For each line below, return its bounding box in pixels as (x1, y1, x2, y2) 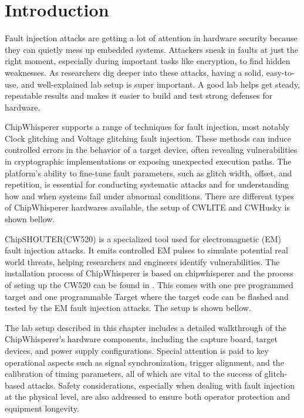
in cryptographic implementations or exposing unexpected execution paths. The (5, 155, 292, 168)
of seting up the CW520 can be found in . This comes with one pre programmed (5, 279, 293, 290)
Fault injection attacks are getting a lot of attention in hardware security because (5, 32, 298, 44)
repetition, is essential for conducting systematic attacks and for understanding (5, 178, 289, 190)
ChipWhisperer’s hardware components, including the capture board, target (5, 333, 278, 345)
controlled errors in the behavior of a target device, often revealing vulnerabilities (5, 143, 298, 156)
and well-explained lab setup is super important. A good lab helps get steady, (21, 78, 300, 90)
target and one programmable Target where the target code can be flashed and (5, 290, 289, 302)
